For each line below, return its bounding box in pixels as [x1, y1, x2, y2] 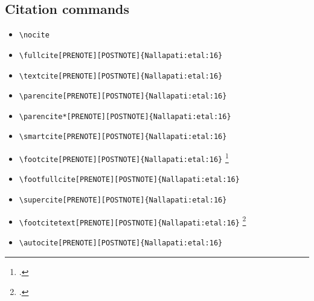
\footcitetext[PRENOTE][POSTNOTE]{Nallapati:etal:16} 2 [19, 213, 246, 227]
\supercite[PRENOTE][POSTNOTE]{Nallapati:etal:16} [19, 196, 227, 205]
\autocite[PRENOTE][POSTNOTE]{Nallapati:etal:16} [19, 239, 223, 248]
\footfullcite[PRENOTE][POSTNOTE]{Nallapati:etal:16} [19, 175, 240, 184]
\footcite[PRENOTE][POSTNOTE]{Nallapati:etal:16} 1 [19, 150, 229, 164]
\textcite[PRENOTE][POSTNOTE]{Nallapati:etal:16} [19, 71, 223, 80]
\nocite [19, 31, 50, 40]
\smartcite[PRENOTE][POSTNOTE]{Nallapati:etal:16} [19, 132, 227, 141]
